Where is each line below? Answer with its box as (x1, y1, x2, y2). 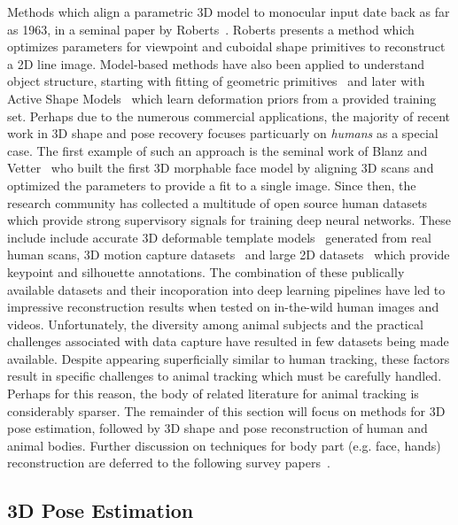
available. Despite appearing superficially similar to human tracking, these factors (7, 349, 450, 367)
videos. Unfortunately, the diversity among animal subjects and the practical (7, 314, 423, 333)
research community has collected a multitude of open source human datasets (7, 193, 428, 212)
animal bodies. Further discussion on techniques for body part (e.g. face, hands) (7, 436, 441, 454)
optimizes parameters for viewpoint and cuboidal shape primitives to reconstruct (7, 37, 446, 56)
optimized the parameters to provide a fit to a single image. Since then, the (7, 175, 416, 194)
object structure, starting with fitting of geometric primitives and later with (7, 72, 425, 90)
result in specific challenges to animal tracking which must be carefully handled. (7, 367, 442, 385)
